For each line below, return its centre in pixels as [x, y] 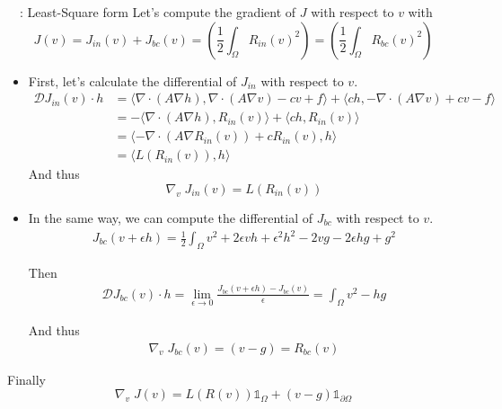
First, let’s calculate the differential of [132, 80]
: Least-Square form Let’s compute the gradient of [158, 12]
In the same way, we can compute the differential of [171, 217]
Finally [26, 379]
